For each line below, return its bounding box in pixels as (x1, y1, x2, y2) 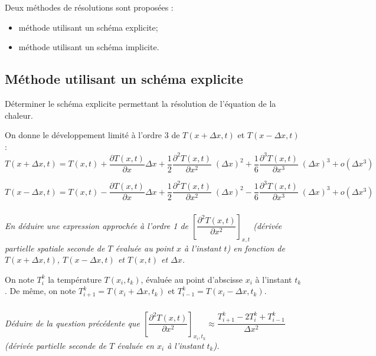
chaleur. (5, 109, 33, 121)
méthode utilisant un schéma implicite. (18, 41, 159, 53)
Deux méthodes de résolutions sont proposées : (5, 1, 174, 13)
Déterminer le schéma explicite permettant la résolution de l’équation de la (5, 97, 276, 109)
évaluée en (117, 339, 154, 351)
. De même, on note (5, 285, 76, 297)
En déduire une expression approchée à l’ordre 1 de (5, 219, 189, 231)
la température (48, 273, 102, 285)
